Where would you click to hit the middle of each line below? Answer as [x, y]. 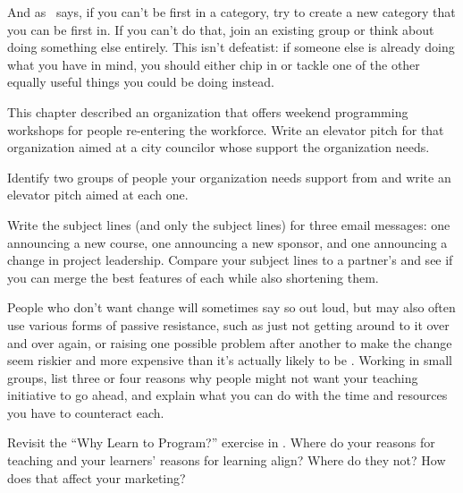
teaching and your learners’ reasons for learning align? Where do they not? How [227, 460]
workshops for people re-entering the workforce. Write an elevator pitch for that [226, 129]
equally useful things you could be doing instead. [141, 82]
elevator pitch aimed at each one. [98, 195]
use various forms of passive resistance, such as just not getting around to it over [228, 324]
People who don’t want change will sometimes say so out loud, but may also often [231, 307]
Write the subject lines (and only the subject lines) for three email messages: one [229, 224]
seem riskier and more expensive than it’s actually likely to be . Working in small [230, 360]
